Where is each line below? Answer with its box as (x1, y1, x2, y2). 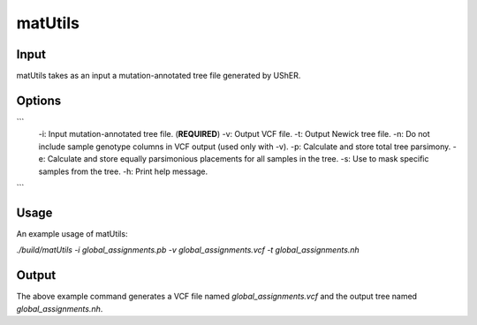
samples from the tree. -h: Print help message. (38, 166, 208, 177)
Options (16, 93, 62, 108)
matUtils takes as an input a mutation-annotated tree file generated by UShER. (16, 71, 301, 81)
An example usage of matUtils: (16, 228, 128, 238)
